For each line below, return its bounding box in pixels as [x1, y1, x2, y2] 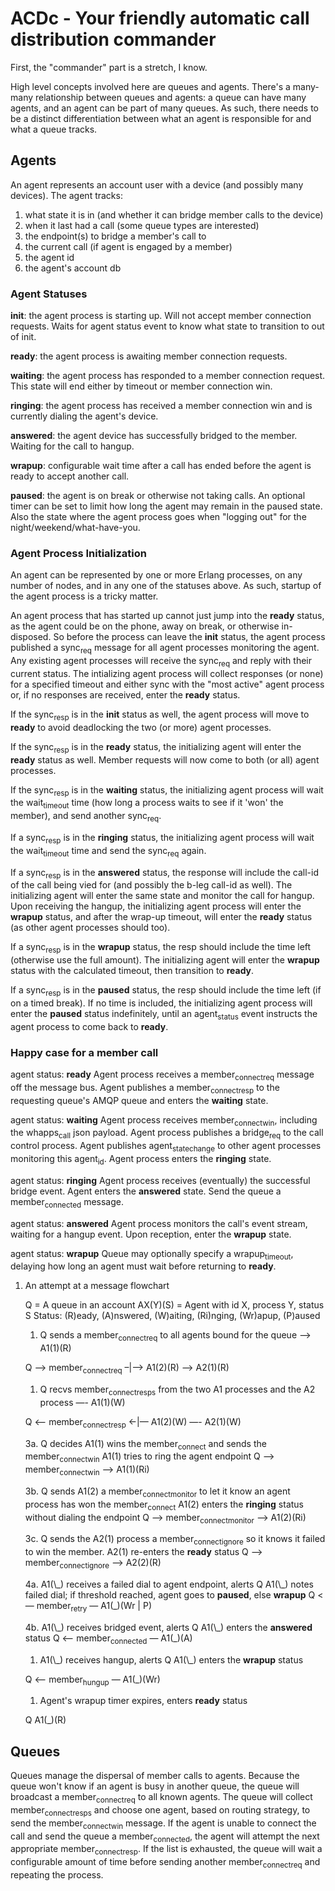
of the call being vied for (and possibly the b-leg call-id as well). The [10, 879, 293, 891]
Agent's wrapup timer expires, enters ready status [39, 1695, 248, 1707]
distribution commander [10, 28, 217, 51]
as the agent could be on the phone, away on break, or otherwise [10, 620, 280, 632]
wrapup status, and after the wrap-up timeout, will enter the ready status [10, 911, 313, 923]
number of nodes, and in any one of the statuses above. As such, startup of [10, 580, 322, 592]
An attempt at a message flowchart [24, 1280, 170, 1292]
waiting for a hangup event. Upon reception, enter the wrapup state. [10, 1228, 292, 1240]
